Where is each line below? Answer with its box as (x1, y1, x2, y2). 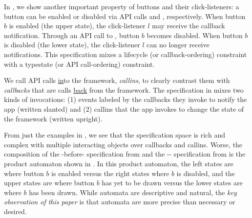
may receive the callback (152, 20, 225, 31)
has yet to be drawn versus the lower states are (102, 178, 243, 188)
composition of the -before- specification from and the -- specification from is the (4, 149, 246, 159)
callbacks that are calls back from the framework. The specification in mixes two (4, 84, 244, 95)
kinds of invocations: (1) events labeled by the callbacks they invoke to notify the (4, 94, 247, 104)
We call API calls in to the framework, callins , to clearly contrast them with (4, 75, 230, 85)
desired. (4, 206, 27, 216)
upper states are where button (4, 178, 94, 188)
